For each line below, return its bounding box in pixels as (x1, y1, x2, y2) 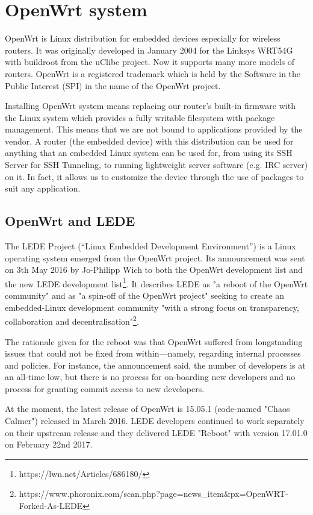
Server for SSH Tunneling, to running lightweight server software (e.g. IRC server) (5, 158, 308, 171)
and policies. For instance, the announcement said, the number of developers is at (5, 358, 306, 371)
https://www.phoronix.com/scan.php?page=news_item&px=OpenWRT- (19, 487, 288, 500)
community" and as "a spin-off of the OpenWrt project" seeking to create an (5, 289, 285, 302)
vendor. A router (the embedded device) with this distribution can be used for (5, 134, 294, 147)
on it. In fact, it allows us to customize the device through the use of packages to (5, 170, 304, 183)
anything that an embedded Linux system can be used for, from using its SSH (5, 146, 293, 159)
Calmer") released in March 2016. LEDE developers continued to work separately (5, 414, 305, 427)
